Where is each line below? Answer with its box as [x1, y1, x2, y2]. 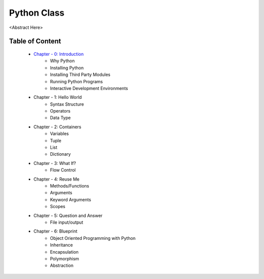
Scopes [50, 204, 66, 209]
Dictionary [50, 151, 71, 157]
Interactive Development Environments [50, 85, 128, 91]
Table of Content [9, 37, 61, 46]
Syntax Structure [50, 101, 84, 107]
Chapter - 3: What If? [33, 160, 76, 166]
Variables [50, 131, 69, 137]
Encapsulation [50, 249, 79, 255]
